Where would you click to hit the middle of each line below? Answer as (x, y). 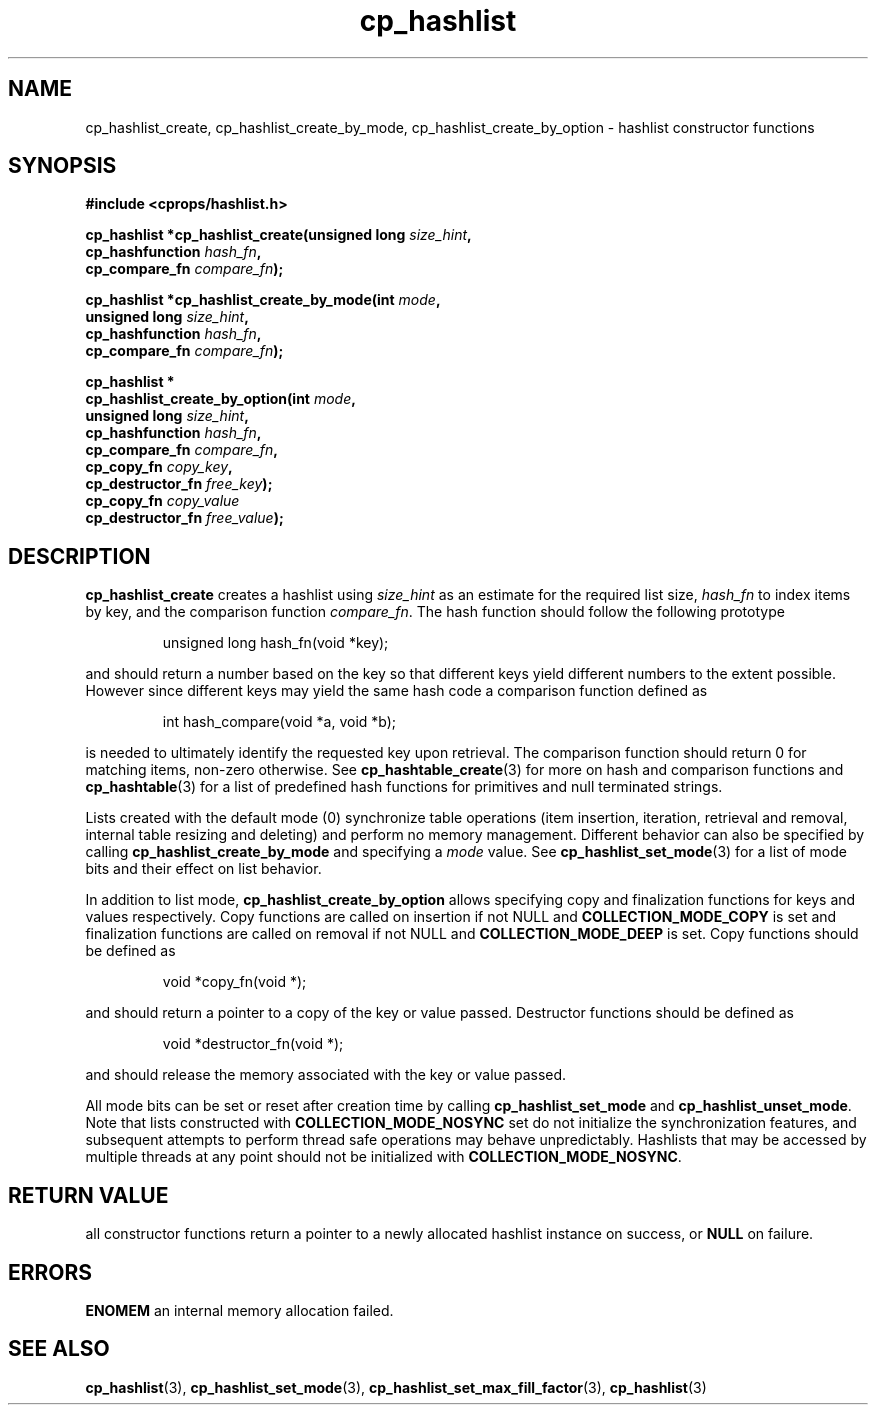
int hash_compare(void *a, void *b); (279, 722)
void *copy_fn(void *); (234, 982)
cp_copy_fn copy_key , (159, 467)
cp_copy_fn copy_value (162, 501)
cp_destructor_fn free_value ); (184, 518)
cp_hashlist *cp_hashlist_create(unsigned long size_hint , (278, 235)
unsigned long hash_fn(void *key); (275, 643)
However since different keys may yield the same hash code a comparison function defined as (396, 691)
